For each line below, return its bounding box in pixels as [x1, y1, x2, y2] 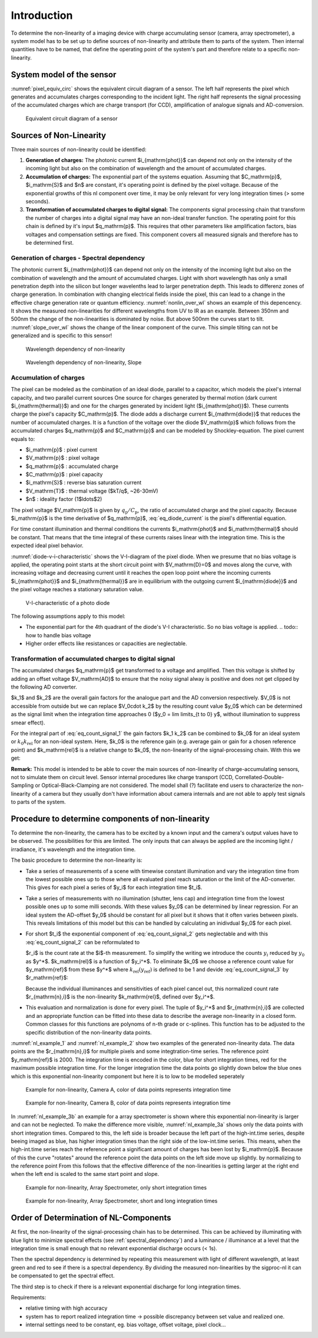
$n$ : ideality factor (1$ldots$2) [25, 496, 102, 503]
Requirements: [11, 1294, 47, 1301]
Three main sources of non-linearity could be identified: [11, 146, 147, 153]
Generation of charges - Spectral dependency [11, 253, 145, 262]
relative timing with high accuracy [25, 1304, 108, 1311]
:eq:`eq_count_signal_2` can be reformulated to [25, 938, 140, 945]
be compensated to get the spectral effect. [11, 1272, 115, 1279]
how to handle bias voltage [25, 631, 91, 639]
